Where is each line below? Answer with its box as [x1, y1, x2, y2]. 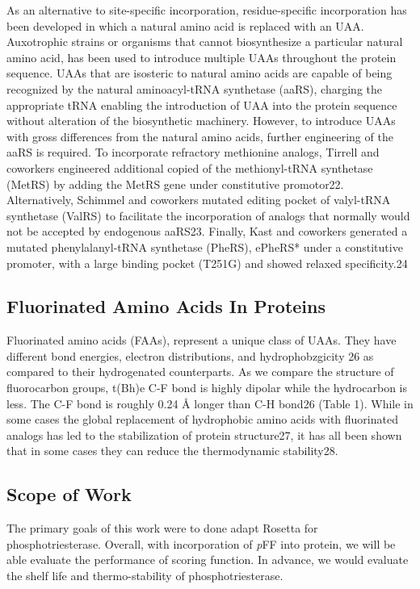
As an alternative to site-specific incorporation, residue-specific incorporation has [6, 2, 407, 18]
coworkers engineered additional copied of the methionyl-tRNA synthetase [6, 159, 373, 176]
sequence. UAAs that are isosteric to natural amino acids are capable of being [6, 65, 393, 81]
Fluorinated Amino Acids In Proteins [6, 294, 325, 319]
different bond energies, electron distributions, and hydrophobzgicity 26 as [6, 347, 374, 364]
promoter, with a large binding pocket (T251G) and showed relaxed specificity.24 [6, 254, 408, 271]
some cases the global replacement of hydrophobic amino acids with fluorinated [6, 411, 398, 428]
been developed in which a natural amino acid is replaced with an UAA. [6, 17, 364, 34]
